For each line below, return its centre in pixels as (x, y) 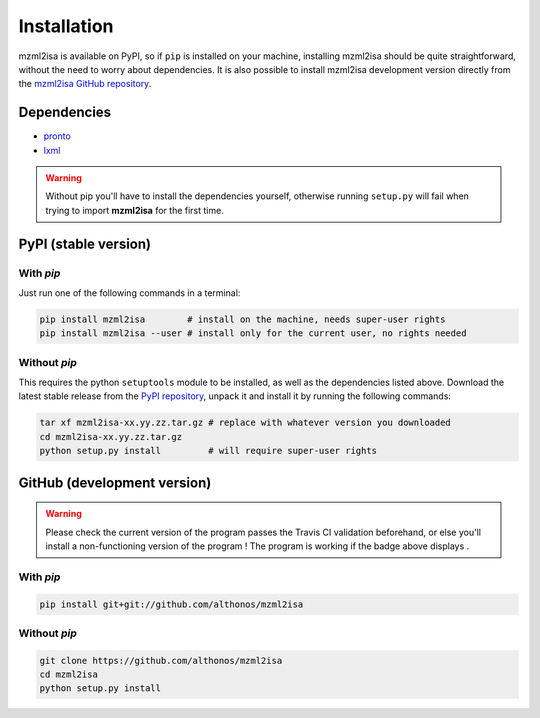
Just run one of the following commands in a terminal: (129, 292)
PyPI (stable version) (85, 243)
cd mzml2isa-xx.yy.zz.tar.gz (111, 436)
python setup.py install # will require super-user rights (208, 451)
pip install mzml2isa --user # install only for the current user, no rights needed (253, 333)
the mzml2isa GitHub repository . (85, 84)
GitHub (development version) (115, 482)
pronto (57, 136)
